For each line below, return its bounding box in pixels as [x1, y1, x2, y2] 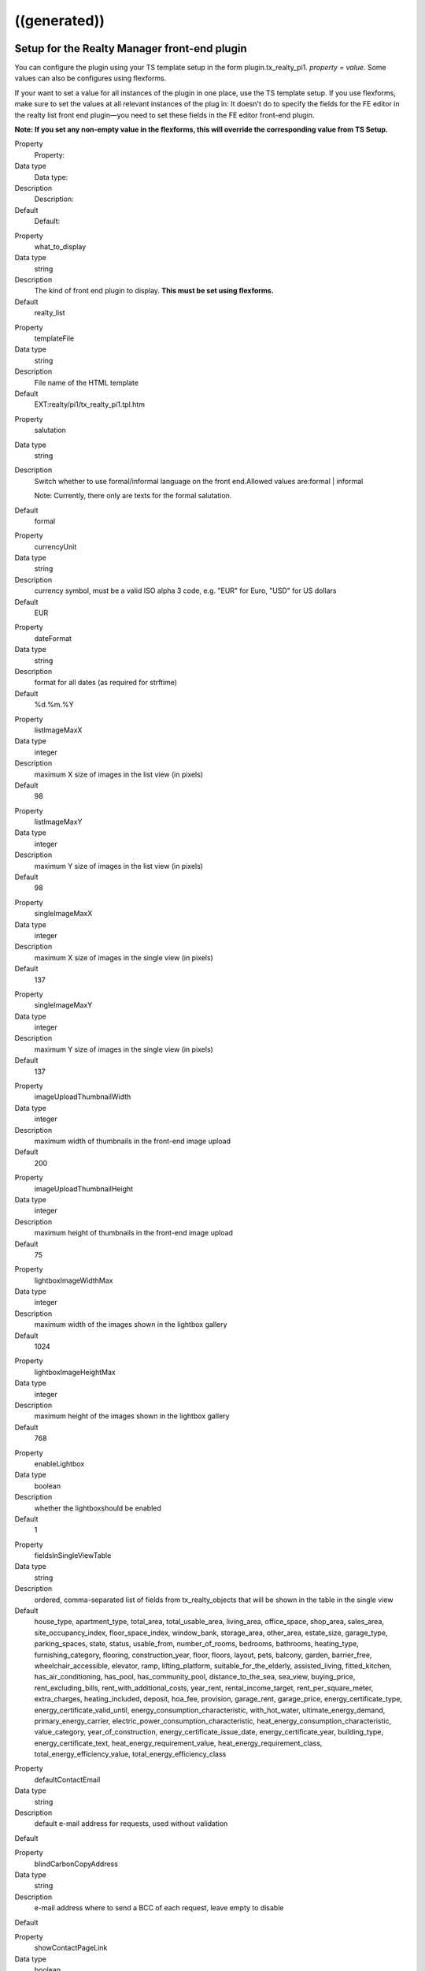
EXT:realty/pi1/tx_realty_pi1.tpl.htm [34, 400, 146, 409]
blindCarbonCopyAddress [34, 1859, 118, 1869]
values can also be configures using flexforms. [14, 73, 167, 83]
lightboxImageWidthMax [34, 1276, 113, 1285]
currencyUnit [34, 542, 77, 551]
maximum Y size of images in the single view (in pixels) [34, 1045, 214, 1054]
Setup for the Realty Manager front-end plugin [14, 42, 247, 55]
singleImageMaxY [34, 1000, 93, 1010]
